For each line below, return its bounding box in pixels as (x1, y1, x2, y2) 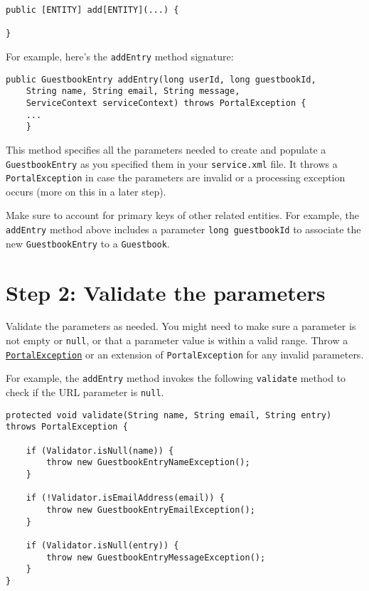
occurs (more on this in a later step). (6, 183, 166, 198)
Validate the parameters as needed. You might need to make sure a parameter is (6, 319, 356, 334)
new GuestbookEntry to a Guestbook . (6, 235, 170, 250)
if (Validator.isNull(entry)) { (26, 540, 179, 550)
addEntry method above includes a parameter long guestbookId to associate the (6, 222, 361, 236)
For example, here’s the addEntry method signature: (6, 48, 234, 63)
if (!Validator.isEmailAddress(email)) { (26, 493, 225, 504)
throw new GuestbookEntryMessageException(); (46, 552, 266, 563)
